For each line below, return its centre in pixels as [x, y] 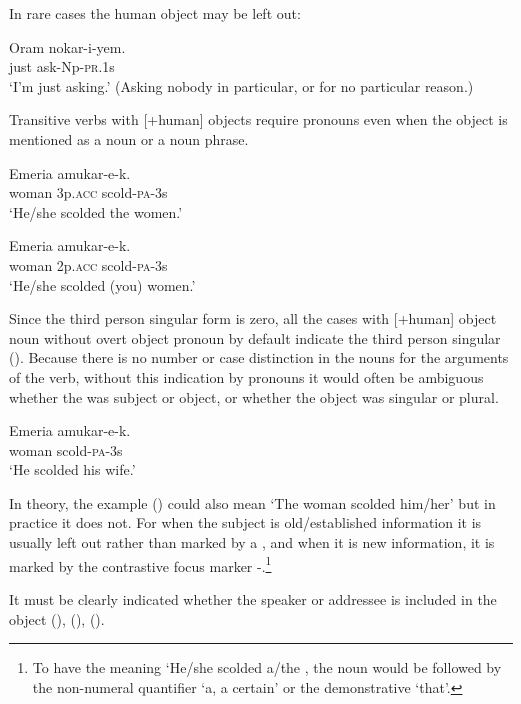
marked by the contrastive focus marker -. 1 [140, 564]
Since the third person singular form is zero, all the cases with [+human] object [253, 318]
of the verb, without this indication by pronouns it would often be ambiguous [246, 376]
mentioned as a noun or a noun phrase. [129, 138]
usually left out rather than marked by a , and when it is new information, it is [252, 542]
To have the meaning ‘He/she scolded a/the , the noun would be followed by [267, 667]
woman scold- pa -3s [66, 449]
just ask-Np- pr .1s [62, 66]
